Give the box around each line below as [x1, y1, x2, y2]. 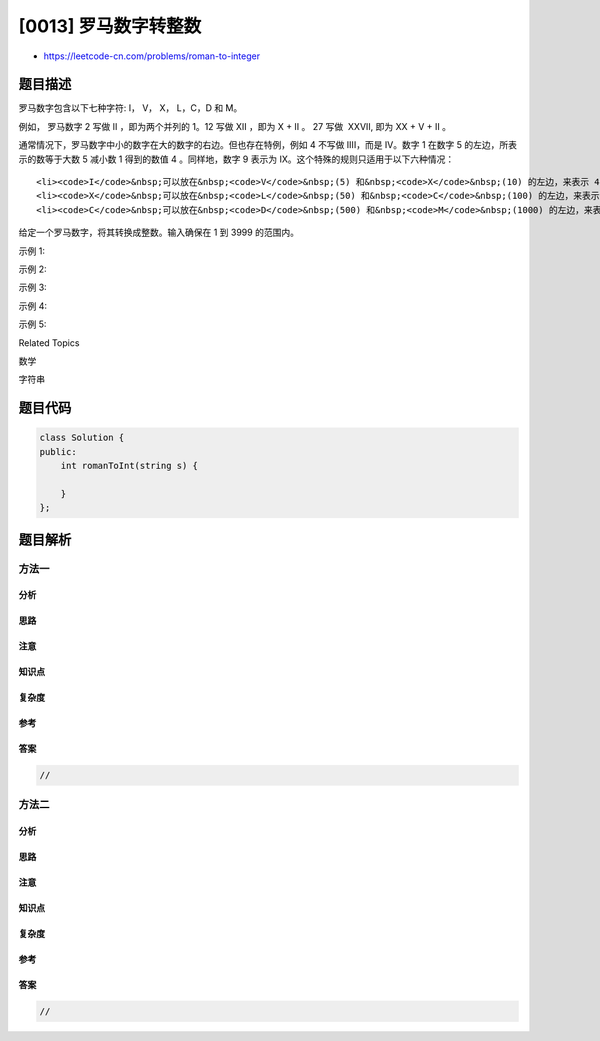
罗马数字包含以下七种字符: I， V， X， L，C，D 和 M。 [18, 102, 243, 114]
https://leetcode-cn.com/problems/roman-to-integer [43, 50, 260, 62]
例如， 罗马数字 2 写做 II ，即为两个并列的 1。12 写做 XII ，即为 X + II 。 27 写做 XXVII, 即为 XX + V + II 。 [18, 120, 452, 132]
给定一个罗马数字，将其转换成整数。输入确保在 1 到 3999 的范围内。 [18, 226, 300, 239]
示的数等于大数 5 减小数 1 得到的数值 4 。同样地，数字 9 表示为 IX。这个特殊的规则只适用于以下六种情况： [18, 153, 455, 165]
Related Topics [18, 336, 80, 349]
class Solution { [39, 432, 125, 444]
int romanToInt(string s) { [60, 460, 199, 472]
